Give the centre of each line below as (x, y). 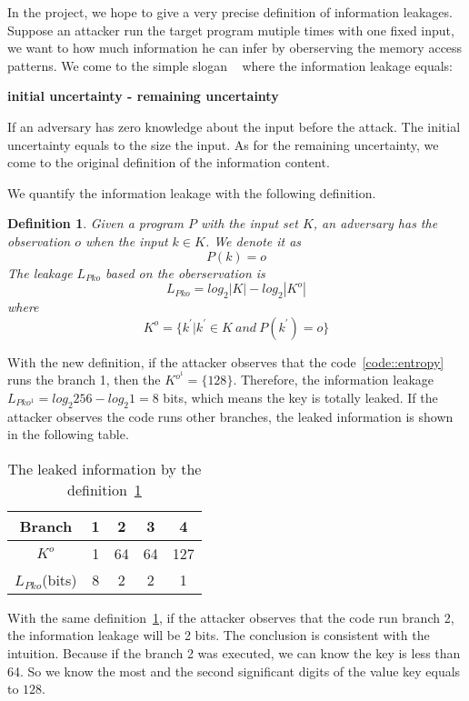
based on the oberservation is (185, 272)
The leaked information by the (105, 468)
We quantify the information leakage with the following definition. (192, 192)
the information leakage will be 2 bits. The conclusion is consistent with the (219, 635)
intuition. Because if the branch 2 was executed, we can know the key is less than (234, 652)
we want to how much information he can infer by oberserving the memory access (235, 48)
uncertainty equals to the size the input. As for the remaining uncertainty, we (223, 144)
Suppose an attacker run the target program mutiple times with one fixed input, (231, 30)
